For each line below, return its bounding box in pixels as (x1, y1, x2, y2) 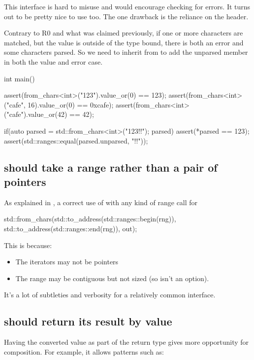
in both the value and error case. (4, 56, 103, 67)
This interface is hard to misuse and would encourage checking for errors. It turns (4, 1, 251, 11)
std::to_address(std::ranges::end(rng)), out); (4, 223, 137, 233)
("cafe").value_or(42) (4, 109, 67, 119)
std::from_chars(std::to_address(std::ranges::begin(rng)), (4, 214, 176, 224)
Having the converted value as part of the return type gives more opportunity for (4, 337, 249, 347)
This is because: (4, 240, 52, 250)
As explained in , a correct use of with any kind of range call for (4, 197, 198, 207)
